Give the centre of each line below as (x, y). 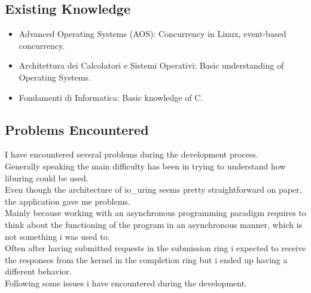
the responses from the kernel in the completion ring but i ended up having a (146, 259)
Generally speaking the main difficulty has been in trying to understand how (145, 166)
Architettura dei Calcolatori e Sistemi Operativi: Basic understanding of (151, 65)
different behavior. (38, 271)
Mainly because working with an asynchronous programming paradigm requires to (155, 213)
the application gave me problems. (68, 201)
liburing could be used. (47, 178)
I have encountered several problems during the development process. (132, 154)
